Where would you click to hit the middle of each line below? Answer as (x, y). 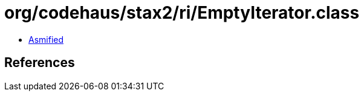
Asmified (46, 39)
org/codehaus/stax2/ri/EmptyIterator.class (182, 13)
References (40, 63)
